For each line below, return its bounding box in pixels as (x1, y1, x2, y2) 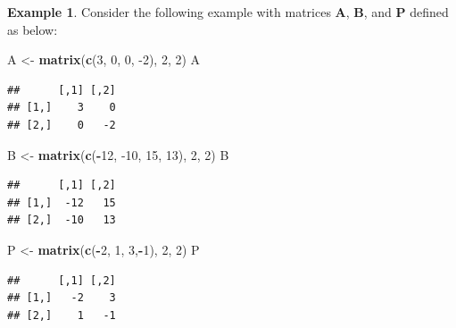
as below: (7, 20, 58, 38)
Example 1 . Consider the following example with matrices (7, 3, 331, 21)
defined (410, 3, 449, 21)
